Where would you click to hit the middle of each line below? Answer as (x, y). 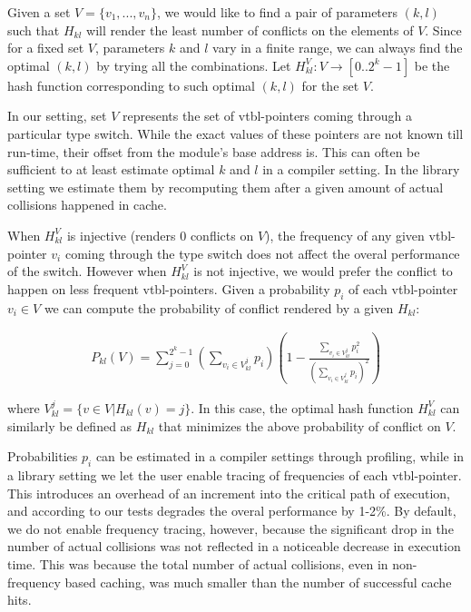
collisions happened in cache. (87, 205)
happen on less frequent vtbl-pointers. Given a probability (169, 288)
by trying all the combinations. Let (194, 65)
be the (432, 65)
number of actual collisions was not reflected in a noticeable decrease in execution (234, 546)
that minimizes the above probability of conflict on (299, 425)
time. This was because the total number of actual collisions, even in (198, 563)
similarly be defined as (70, 425)
